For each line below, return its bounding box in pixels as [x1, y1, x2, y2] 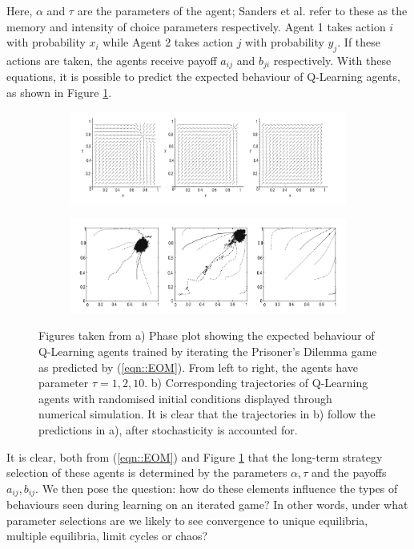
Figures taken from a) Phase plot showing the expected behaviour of [38, 327, 375, 344]
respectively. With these [273, 51, 392, 68]
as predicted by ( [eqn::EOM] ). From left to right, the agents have [38, 358, 358, 375]
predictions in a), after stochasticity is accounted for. [38, 421, 298, 438]
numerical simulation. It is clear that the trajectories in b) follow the [38, 406, 376, 422]
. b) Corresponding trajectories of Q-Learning [144, 374, 368, 391]
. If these [337, 34, 381, 50]
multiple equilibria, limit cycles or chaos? [6, 527, 208, 544]
